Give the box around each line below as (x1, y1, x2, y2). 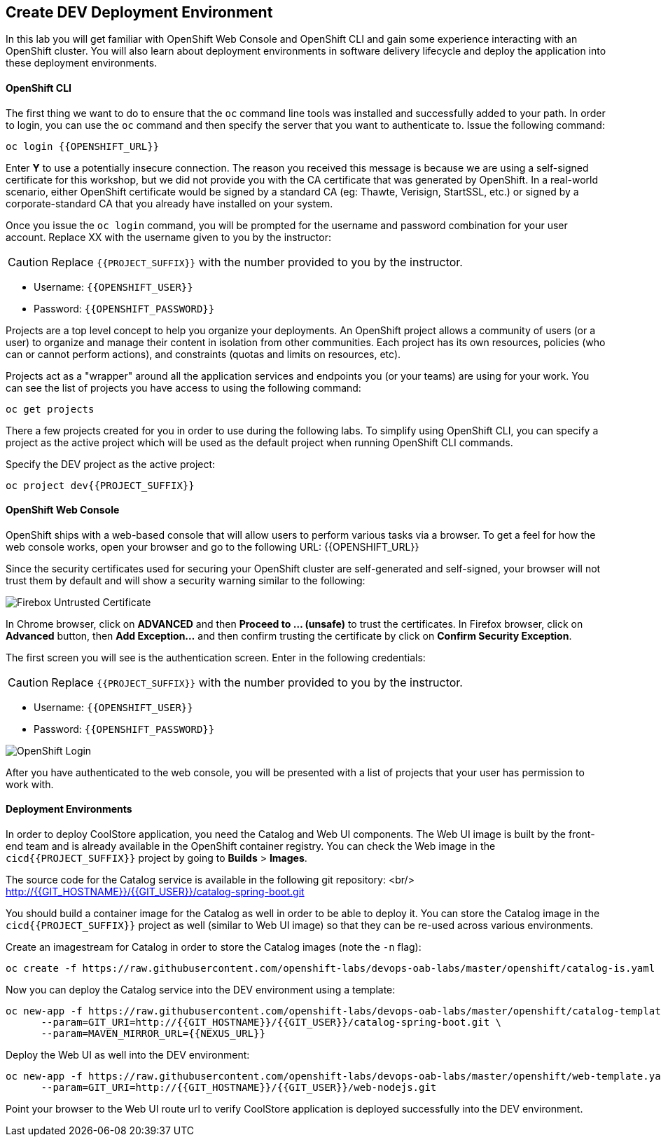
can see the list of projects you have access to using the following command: (6, 381, 361, 394)
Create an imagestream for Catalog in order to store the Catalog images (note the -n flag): (6, 941, 422, 954)
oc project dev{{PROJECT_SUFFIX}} (6, 479, 195, 491)
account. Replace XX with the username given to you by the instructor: (6, 231, 332, 243)
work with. (6, 778, 54, 790)
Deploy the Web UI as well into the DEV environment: (6, 1049, 250, 1061)
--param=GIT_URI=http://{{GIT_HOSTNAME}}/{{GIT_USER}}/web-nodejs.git (41, 1082, 437, 1094)
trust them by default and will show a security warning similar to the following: (6, 574, 366, 586)
